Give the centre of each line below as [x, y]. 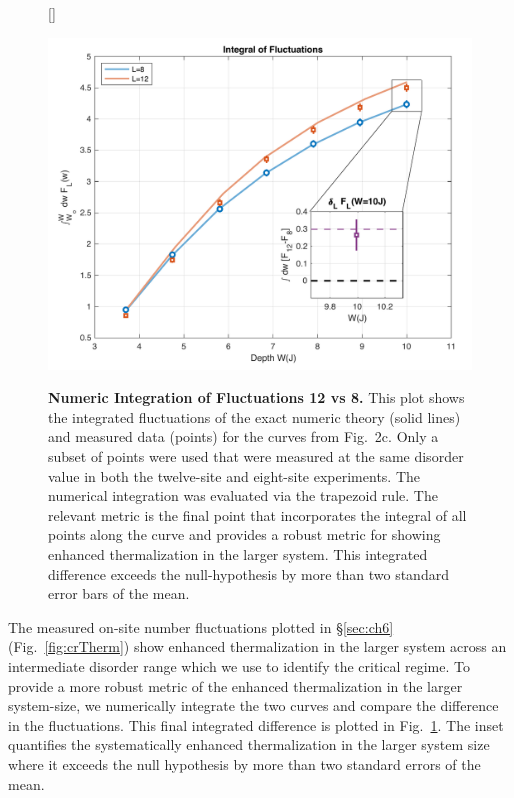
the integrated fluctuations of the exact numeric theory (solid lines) [254, 416]
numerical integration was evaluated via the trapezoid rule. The [243, 495]
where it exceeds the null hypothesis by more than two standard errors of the [244, 763]
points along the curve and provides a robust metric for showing [244, 534]
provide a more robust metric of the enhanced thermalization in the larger [235, 685]
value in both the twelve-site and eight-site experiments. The [234, 475]
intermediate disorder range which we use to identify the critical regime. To [239, 665]
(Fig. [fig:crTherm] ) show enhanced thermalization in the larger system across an [257, 646]
